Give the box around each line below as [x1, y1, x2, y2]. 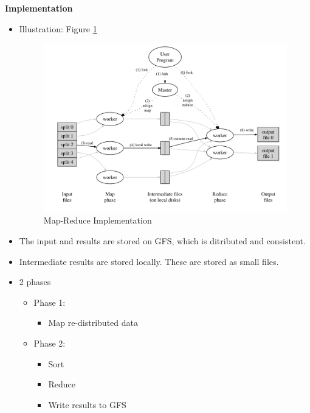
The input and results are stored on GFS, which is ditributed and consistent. [19, 235, 306, 247]
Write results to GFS [48, 398, 126, 411]
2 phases [19, 275, 51, 288]
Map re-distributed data [48, 316, 138, 329]
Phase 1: [33, 295, 66, 308]
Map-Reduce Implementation [43, 214, 152, 227]
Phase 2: [33, 337, 66, 350]
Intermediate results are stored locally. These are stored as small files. [19, 255, 279, 267]
